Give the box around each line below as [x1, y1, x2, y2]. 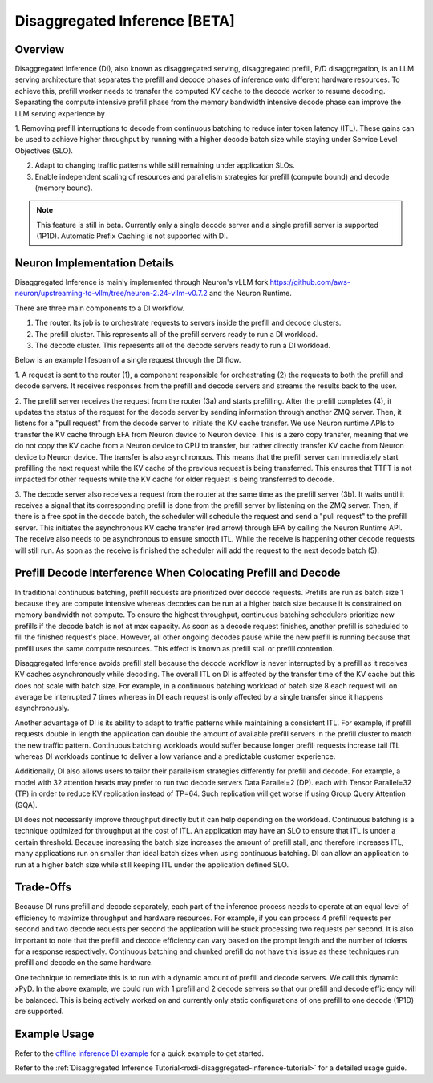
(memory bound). [34, 183, 93, 193]
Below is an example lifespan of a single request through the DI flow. [14, 355, 241, 365]
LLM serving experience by [14, 108, 106, 118]
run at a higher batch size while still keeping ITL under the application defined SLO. [14, 859, 289, 870]
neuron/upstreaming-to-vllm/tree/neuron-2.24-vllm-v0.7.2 [14, 289, 208, 298]
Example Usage [14, 1027, 95, 1040]
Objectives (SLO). [14, 145, 74, 156]
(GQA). [14, 800, 38, 809]
